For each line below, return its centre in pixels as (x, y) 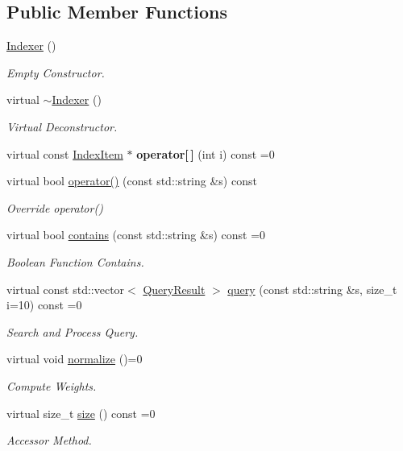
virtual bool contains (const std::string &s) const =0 (136, 235)
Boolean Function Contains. (75, 261)
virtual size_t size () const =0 (81, 413)
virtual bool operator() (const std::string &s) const (132, 181)
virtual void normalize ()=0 (75, 359)
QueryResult (174, 289)
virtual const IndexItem (65, 153)
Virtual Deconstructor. (62, 126)
